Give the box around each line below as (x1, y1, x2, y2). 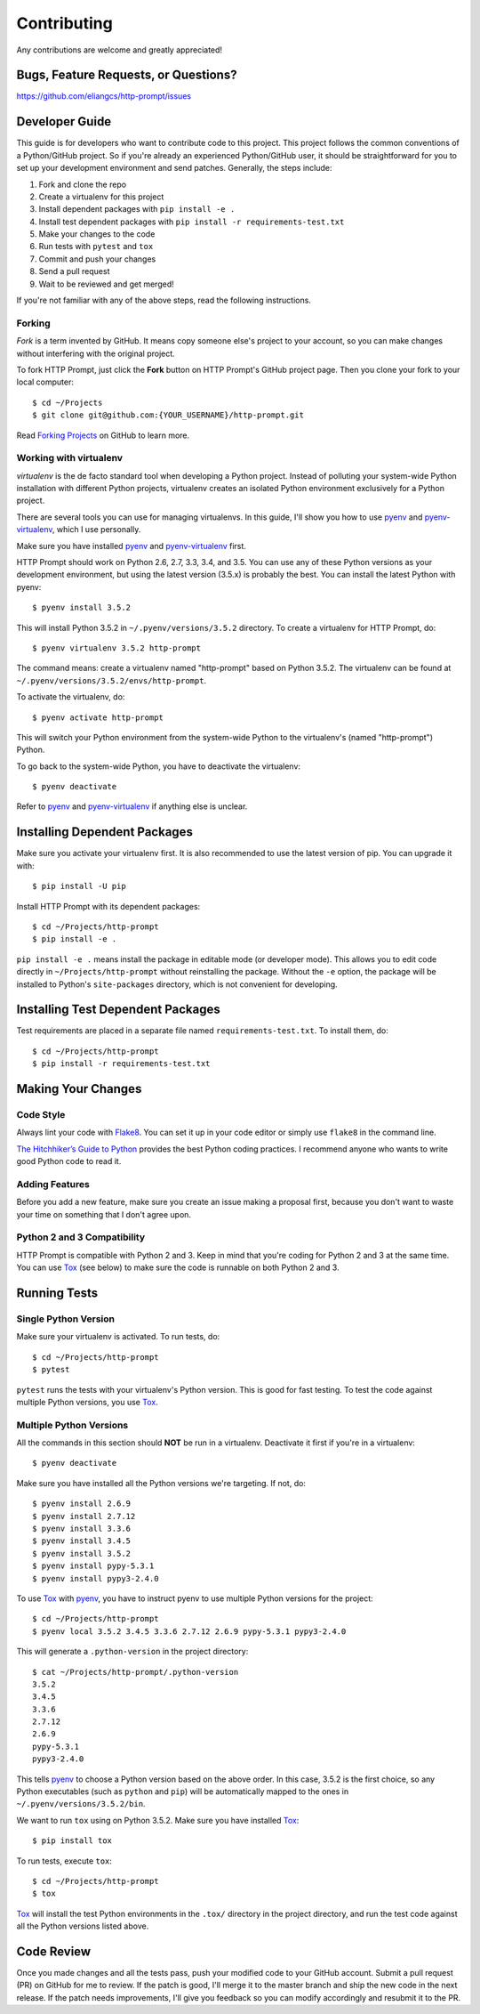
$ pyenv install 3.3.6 (32, 1524, 132, 1534)
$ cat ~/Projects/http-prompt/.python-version (32, 1667, 239, 1677)
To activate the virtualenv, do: (16, 692, 125, 702)
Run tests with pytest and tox (38, 241, 154, 252)
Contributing (16, 13, 113, 33)
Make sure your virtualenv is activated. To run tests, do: (16, 1331, 220, 1342)
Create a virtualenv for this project (38, 191, 164, 202)
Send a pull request (38, 266, 110, 277)
